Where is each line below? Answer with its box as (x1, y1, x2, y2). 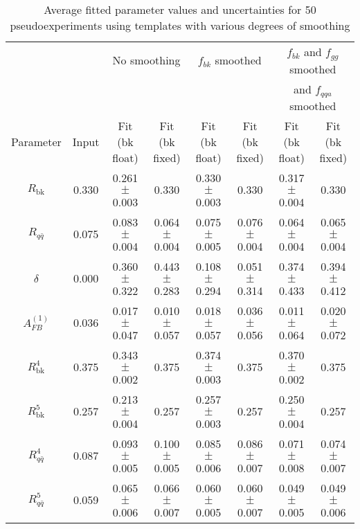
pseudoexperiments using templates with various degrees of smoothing (10, 17, 350, 33)
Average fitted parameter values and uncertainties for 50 (44, 1, 316, 17)
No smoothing (112, 52, 181, 69)
